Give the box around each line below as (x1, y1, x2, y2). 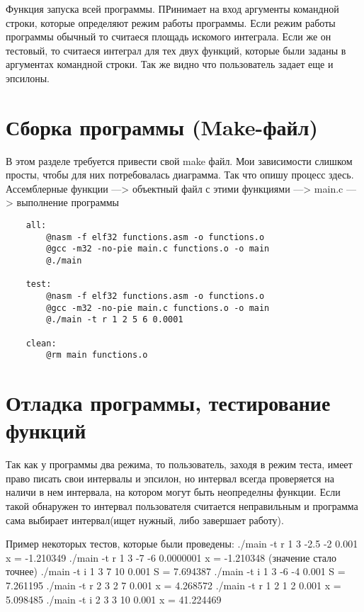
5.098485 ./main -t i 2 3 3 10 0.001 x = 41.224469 (6, 591, 222, 606)
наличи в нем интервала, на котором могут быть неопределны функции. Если (6, 484, 341, 499)
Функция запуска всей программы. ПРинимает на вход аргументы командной (6, 1, 339, 16)
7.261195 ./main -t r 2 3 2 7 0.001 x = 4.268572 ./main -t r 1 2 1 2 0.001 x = (6, 578, 341, 592)
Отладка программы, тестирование (6, 388, 331, 417)
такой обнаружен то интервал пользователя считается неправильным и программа (6, 499, 358, 514)
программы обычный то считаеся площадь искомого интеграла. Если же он (6, 29, 331, 44)
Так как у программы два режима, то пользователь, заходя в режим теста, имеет (6, 457, 353, 472)
